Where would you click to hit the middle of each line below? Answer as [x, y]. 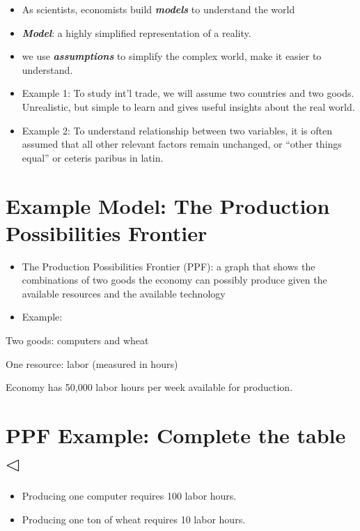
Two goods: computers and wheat [77, 340]
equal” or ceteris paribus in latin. [93, 157]
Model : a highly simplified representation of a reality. [136, 32]
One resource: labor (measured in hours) [92, 363]
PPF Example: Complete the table [176, 435]
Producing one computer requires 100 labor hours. [129, 496]
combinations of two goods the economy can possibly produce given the [174, 280]
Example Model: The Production [168, 205]
